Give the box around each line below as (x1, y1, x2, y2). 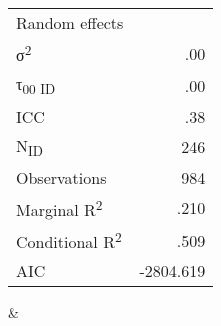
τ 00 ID (16, 72, 56, 99)
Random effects (16, 11, 124, 34)
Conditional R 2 (16, 227, 122, 254)
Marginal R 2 (16, 194, 103, 222)
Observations (16, 165, 107, 189)
